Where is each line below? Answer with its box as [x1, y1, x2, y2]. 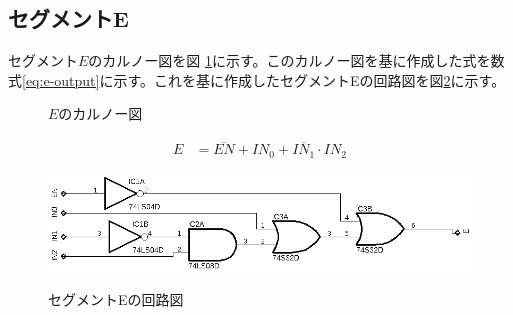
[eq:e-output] [22, 69, 100, 90]
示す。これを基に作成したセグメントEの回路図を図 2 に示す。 [113, 69, 506, 90]
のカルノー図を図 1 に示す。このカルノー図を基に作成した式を [88, 50, 491, 71]
